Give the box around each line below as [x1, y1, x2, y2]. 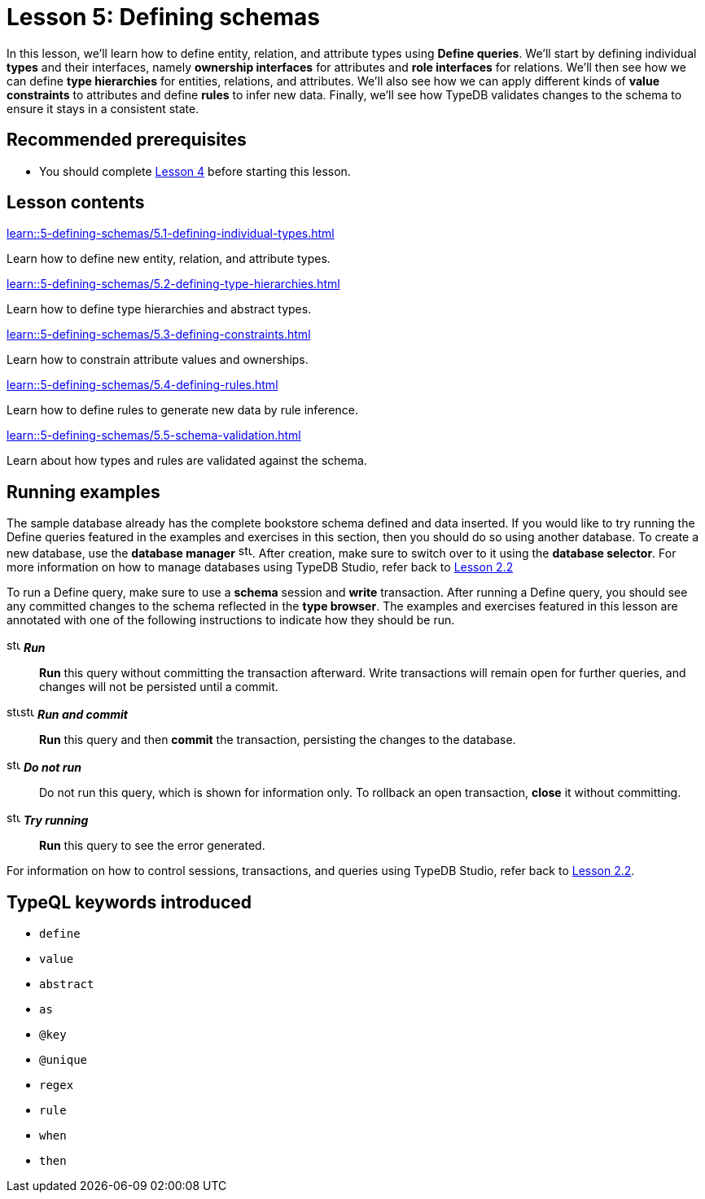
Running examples [7, 481, 160, 502]
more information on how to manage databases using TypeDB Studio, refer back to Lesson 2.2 [7, 560, 514, 575]
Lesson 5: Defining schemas [7, 3, 320, 31]
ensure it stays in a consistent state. [7, 101, 199, 116]
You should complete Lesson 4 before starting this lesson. [39, 164, 351, 178]
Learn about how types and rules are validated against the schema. [7, 453, 367, 468]
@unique [39, 1053, 88, 1067]
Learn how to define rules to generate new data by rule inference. [7, 403, 358, 418]
